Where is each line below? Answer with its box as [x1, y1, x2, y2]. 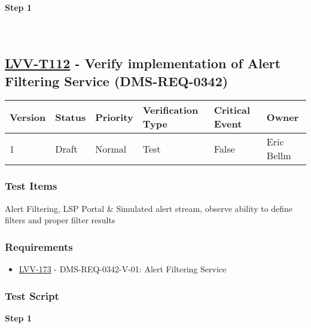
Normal [95, 141, 127, 156]
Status [55, 110, 86, 124]
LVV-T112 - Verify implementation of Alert [5, 54, 281, 72]
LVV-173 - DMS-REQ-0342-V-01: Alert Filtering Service [19, 263, 227, 275]
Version [10, 110, 46, 124]
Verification [142, 103, 199, 117]
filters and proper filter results [5, 214, 115, 226]
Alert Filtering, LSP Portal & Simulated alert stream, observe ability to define [5, 202, 293, 214]
